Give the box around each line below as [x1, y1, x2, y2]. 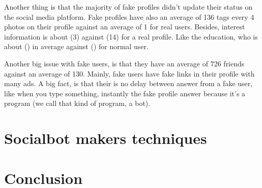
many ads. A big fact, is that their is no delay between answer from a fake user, [4, 78, 253, 89]
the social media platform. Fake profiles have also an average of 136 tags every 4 [4, 11, 254, 22]
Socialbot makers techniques [4, 128, 207, 148]
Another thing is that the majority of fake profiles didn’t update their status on [4, 2, 253, 12]
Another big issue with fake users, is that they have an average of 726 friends [4, 58, 245, 68]
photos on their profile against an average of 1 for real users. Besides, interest [4, 21, 245, 32]
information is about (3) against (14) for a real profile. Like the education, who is [4, 31, 258, 42]
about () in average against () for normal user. [4, 41, 149, 52]
